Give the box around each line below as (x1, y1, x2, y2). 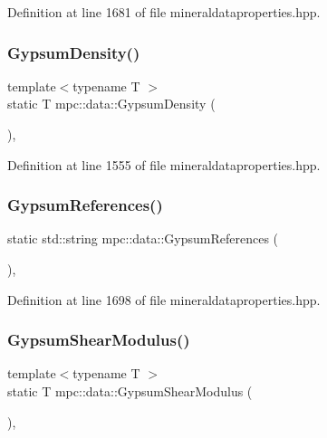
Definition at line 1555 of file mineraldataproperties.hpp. (7, 155, 321, 174)
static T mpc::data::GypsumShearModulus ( (7, 382, 253, 400)
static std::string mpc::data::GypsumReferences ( (7, 229, 279, 248)
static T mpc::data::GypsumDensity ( (7, 94, 216, 113)
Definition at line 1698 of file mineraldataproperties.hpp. (7, 290, 321, 309)
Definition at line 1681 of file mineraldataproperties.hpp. (7, 3, 321, 21)
